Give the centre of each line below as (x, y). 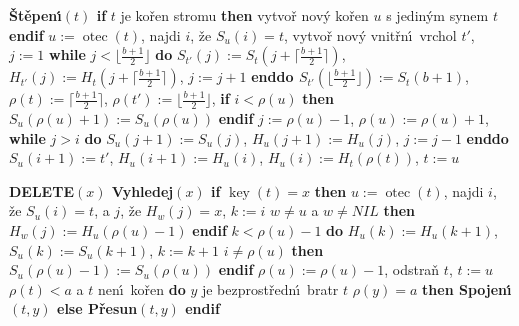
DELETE (41, 190)
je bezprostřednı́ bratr (270, 288)
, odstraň (412, 269)
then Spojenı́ (467, 288)
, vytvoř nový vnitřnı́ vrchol (370, 34)
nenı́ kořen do (141, 288)
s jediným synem (437, 15)
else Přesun (97, 308)
